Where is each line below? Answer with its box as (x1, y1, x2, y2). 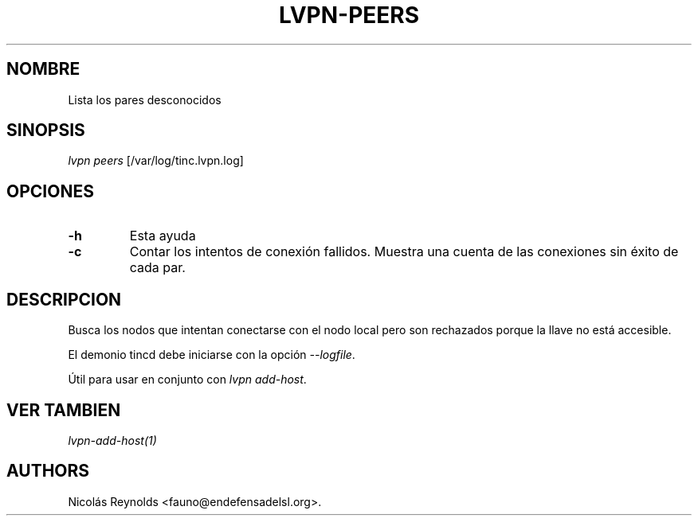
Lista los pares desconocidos (68, 92, 222, 107)
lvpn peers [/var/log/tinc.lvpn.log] (68, 154, 244, 168)
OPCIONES (6, 181, 94, 201)
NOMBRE (6, 59, 80, 80)
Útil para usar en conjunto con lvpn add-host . (68, 372, 307, 387)
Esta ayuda (129, 228, 196, 244)
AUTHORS (6, 461, 90, 481)
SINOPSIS (6, 120, 85, 141)
